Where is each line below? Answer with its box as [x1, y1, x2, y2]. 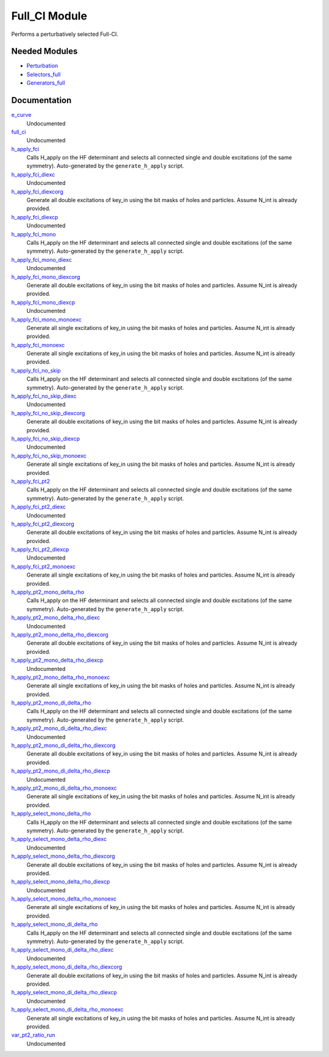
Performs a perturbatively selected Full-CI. [11, 30, 119, 38]
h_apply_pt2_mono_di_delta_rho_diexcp [11, 767, 111, 774]
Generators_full [26, 79, 65, 86]
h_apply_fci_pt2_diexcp [11, 546, 69, 553]
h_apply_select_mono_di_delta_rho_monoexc [11, 1006, 124, 1013]
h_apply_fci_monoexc [11, 341, 65, 348]
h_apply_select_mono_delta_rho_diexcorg [11, 852, 115, 860]
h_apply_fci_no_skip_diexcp [11, 435, 80, 442]
